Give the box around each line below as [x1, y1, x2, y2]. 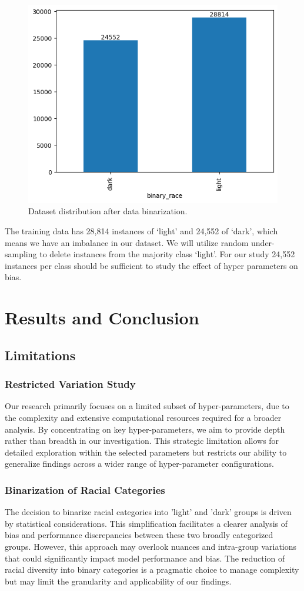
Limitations [5, 346, 76, 364]
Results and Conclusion [5, 306, 199, 330]
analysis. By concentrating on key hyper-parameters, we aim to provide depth [5, 423, 285, 435]
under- [251, 236, 275, 248]
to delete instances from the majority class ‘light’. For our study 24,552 [39, 248, 295, 260]
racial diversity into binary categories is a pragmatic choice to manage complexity [5, 563, 299, 576]
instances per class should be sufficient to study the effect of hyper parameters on [5, 259, 298, 271]
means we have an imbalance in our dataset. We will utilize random [5, 236, 249, 248]
